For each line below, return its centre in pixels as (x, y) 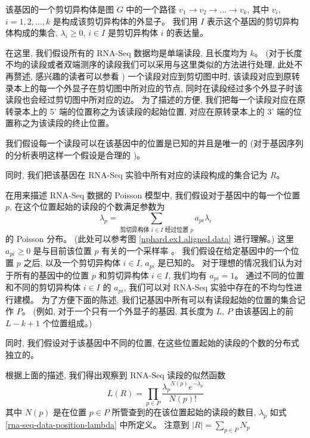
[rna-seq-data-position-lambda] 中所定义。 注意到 (97, 424)
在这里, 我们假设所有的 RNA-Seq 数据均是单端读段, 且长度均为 (126, 52)
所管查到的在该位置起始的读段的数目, (184, 412)
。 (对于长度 (278, 52)
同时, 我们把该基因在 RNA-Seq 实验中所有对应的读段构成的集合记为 (137, 175)
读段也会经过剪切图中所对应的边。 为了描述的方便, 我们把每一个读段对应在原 (156, 99)
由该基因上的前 (264, 311)
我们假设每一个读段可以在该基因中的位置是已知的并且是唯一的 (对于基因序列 (155, 143)
